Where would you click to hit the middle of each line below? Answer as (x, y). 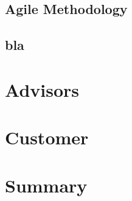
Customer (47, 137)
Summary (46, 185)
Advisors (42, 89)
